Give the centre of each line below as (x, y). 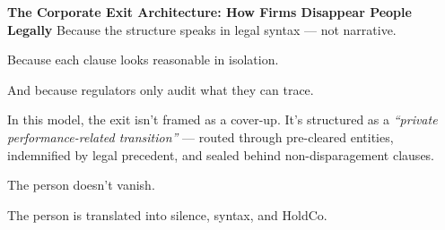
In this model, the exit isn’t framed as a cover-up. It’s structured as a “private (222, 119)
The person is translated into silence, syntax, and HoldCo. (167, 214)
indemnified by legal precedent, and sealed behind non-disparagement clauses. (221, 154)
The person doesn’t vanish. (81, 185)
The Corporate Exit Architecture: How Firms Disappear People (209, 12)
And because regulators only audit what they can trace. (161, 89)
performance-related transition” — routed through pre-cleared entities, (201, 136)
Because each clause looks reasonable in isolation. (143, 60)
